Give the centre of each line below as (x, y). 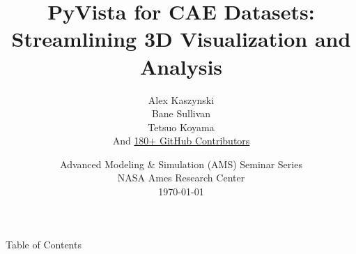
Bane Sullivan (181, 113)
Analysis (181, 66)
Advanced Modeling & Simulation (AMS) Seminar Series (181, 164)
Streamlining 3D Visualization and (181, 39)
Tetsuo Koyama (181, 127)
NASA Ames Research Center (181, 178)
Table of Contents (44, 244)
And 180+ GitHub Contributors (181, 141)
